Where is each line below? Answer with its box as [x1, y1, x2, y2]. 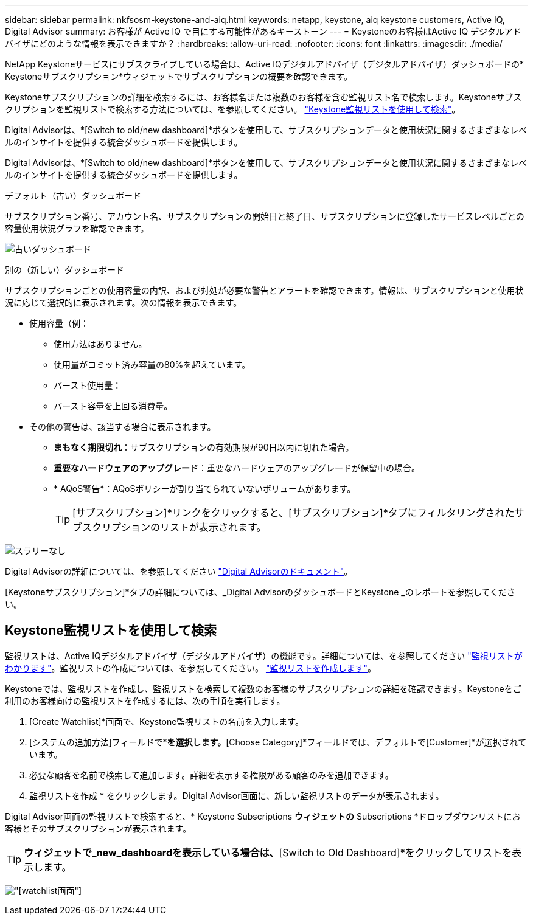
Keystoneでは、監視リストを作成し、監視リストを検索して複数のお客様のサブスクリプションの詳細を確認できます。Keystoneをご [5, 683, 521, 694]
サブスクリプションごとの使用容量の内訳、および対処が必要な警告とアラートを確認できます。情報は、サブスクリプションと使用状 [5, 285, 524, 296]
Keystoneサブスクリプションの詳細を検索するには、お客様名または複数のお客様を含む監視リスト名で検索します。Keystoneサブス [5, 92, 522, 102]
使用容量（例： [29, 318, 89, 328]
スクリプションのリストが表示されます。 [82, 521, 266, 533]
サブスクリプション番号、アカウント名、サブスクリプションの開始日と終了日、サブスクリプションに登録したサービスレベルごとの [5, 211, 524, 221]
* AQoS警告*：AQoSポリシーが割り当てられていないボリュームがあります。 [54, 483, 356, 494]
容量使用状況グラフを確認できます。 [5, 223, 149, 233]
